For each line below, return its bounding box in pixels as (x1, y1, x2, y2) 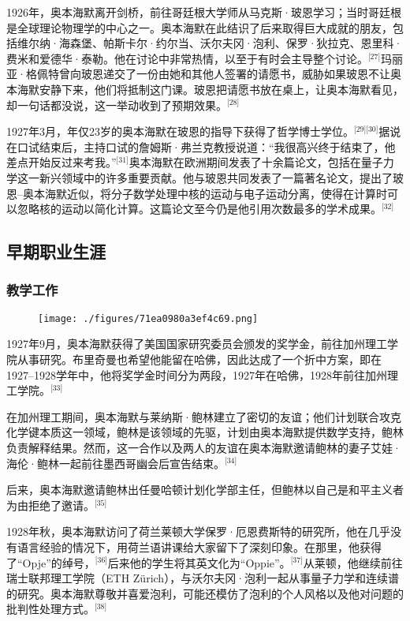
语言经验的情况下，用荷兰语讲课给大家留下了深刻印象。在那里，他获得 (17, 538, 382, 555)
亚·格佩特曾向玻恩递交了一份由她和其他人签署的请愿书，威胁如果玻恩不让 (6, 65, 390, 82)
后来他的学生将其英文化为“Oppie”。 (107, 554, 291, 570)
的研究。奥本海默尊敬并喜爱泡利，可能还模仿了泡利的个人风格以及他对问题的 (6, 585, 404, 601)
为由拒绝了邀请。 (6, 496, 95, 513)
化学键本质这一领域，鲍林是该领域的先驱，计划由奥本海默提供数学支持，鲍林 (6, 424, 404, 440)
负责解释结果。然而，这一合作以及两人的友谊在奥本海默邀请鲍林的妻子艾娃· (6, 439, 401, 455)
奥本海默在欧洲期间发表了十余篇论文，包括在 (129, 154, 361, 170)
